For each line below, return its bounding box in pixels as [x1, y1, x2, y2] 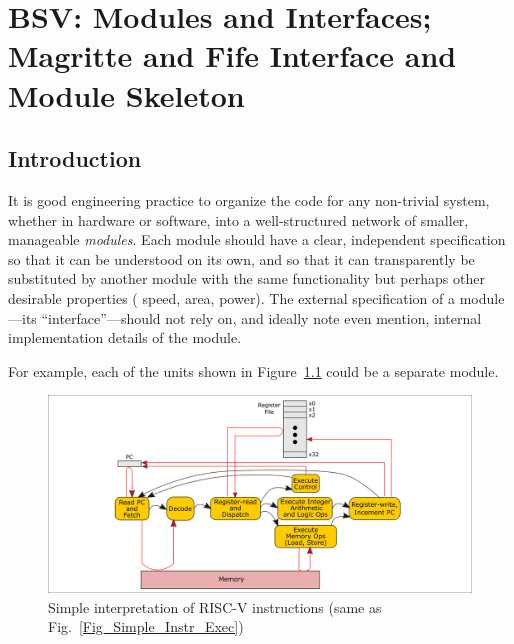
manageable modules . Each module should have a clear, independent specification [8, 229, 506, 250]
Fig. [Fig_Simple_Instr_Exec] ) [48, 616, 244, 637]
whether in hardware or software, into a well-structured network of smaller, [8, 209, 469, 230]
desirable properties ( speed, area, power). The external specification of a [8, 287, 455, 308]
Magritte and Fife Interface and [8, 35, 457, 76]
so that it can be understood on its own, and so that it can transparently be [8, 248, 475, 269]
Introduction [8, 143, 142, 174]
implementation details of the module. [8, 327, 242, 348]
